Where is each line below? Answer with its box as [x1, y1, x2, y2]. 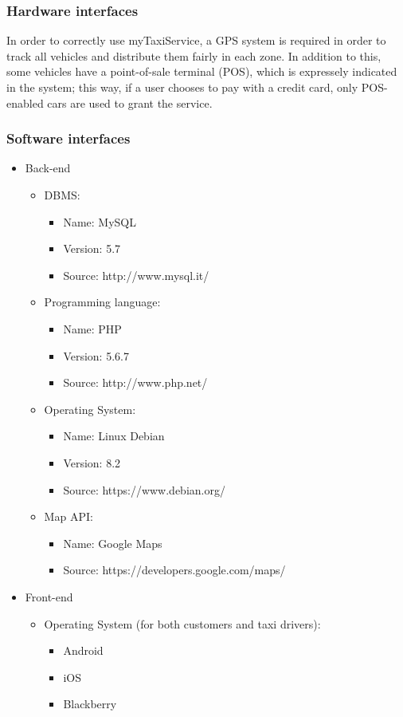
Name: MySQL [63, 213, 136, 230]
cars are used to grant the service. [47, 94, 213, 111]
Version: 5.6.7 [63, 347, 129, 364]
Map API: [44, 508, 93, 525]
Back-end [25, 160, 71, 176]
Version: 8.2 [63, 454, 121, 471]
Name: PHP [63, 320, 122, 337]
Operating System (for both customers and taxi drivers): [44, 615, 321, 632]
